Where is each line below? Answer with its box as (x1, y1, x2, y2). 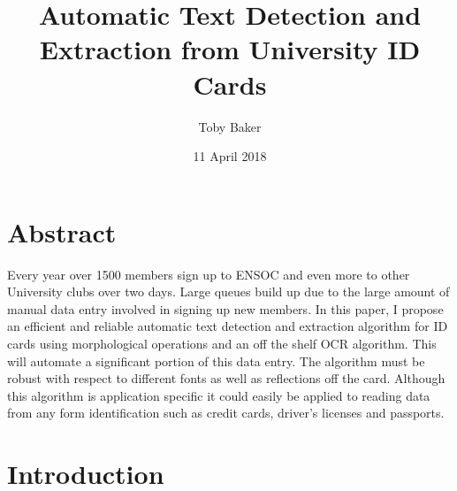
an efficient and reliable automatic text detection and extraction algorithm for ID (7, 317, 448, 335)
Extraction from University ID (39, 31, 421, 67)
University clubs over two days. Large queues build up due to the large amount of (7, 282, 450, 301)
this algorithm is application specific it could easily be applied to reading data (7, 386, 430, 404)
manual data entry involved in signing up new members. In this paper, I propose (7, 299, 444, 318)
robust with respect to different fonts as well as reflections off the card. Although (7, 369, 446, 387)
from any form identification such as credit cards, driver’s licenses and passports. (7, 403, 445, 422)
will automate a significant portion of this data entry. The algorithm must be (7, 351, 425, 370)
